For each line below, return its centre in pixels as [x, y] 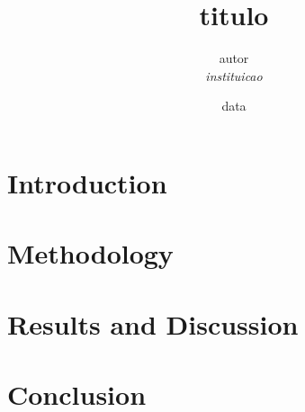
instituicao [234, 75]
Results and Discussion [153, 323]
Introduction [87, 182]
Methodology [90, 253]
